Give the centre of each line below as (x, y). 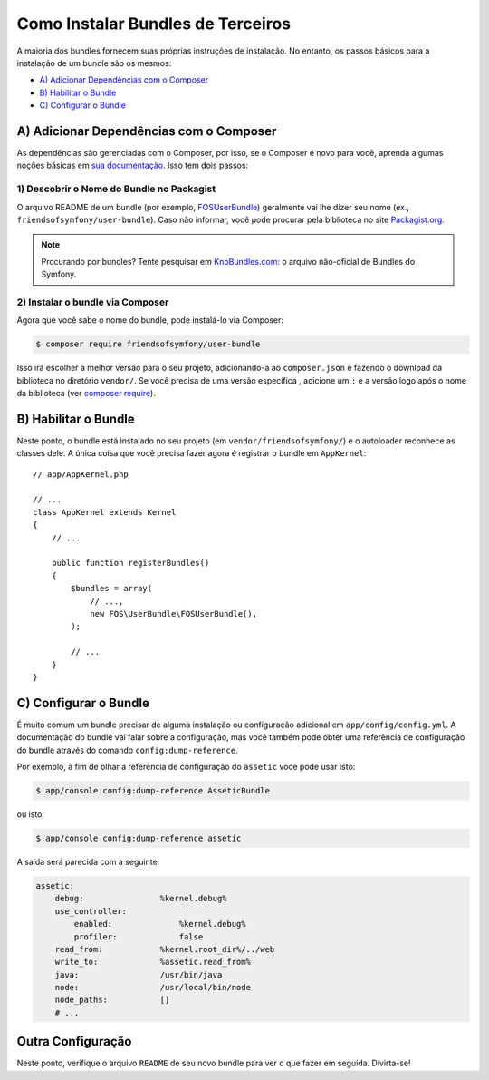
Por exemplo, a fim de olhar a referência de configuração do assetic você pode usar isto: (186, 767)
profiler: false (139, 937)
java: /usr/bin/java (139, 974)
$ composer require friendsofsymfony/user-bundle (148, 344)
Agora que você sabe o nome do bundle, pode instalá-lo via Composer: (150, 320)
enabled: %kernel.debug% (160, 924)
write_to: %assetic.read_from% (153, 962)
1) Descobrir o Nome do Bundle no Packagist (116, 189)
